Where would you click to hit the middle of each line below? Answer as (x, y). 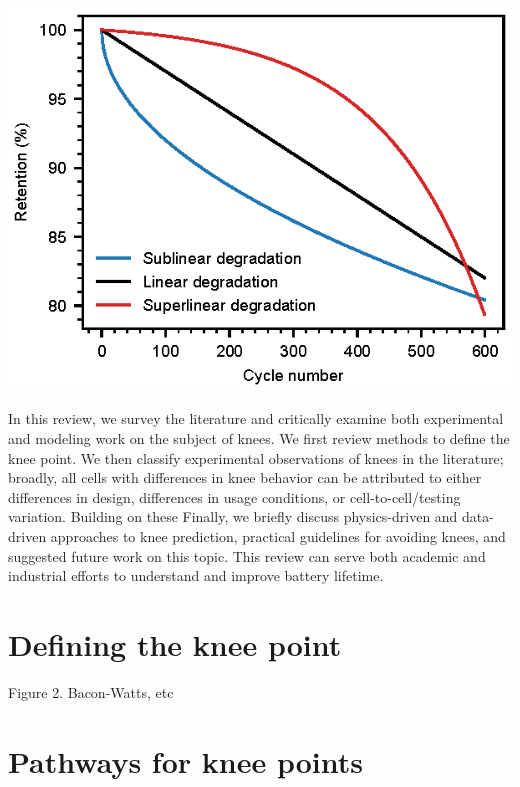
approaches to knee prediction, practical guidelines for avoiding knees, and (278, 535)
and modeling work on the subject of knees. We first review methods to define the (259, 437)
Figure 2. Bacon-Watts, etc (91, 691)
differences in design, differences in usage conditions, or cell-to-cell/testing (234, 496)
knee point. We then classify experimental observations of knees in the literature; (256, 457)
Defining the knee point (175, 643)
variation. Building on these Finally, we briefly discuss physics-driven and (233, 516)
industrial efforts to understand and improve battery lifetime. (196, 575)
